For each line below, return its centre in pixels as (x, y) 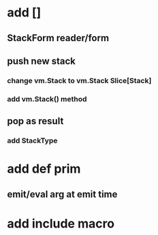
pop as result (35, 121)
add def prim (44, 169)
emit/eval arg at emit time (62, 194)
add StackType (32, 140)
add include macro (61, 223)
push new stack (42, 61)
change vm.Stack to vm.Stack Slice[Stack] (79, 80)
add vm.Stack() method (47, 99)
